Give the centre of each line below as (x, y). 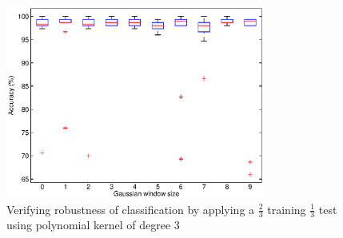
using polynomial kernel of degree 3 (93, 225)
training (287, 209)
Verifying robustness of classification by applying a (131, 209)
